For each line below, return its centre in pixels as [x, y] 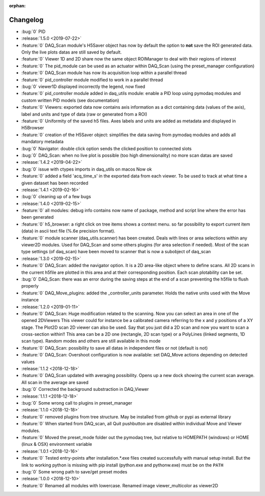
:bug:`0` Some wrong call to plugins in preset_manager [77, 403]
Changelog [26, 20]
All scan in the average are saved [55, 382]
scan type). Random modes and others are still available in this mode [91, 341]
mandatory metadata [42, 142]
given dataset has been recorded [55, 183]
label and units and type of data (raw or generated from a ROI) [84, 114]
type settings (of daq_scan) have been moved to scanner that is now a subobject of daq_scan [116, 252]
